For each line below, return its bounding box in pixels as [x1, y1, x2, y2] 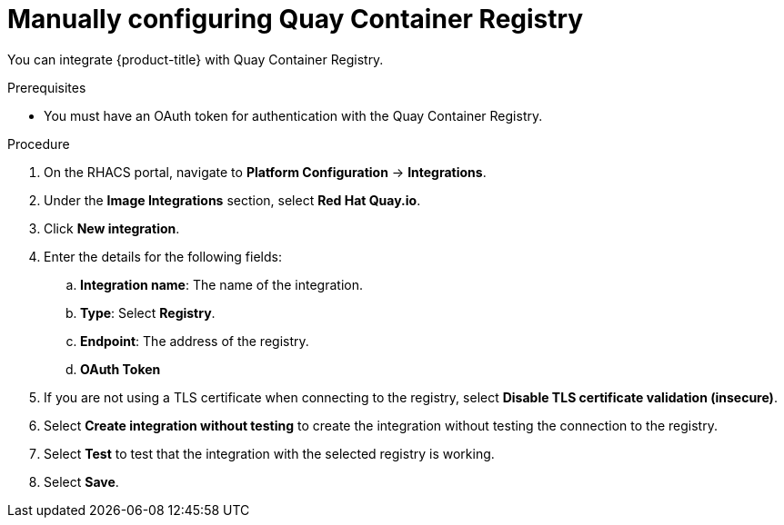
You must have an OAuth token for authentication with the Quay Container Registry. [44, 107, 543, 124]
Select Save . [44, 473, 119, 490]
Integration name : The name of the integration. [80, 276, 363, 292]
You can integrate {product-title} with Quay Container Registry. [7, 51, 384, 67]
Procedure [7, 135, 70, 152]
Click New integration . [44, 220, 180, 236]
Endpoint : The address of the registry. [80, 332, 309, 349]
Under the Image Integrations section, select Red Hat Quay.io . [44, 192, 421, 208]
